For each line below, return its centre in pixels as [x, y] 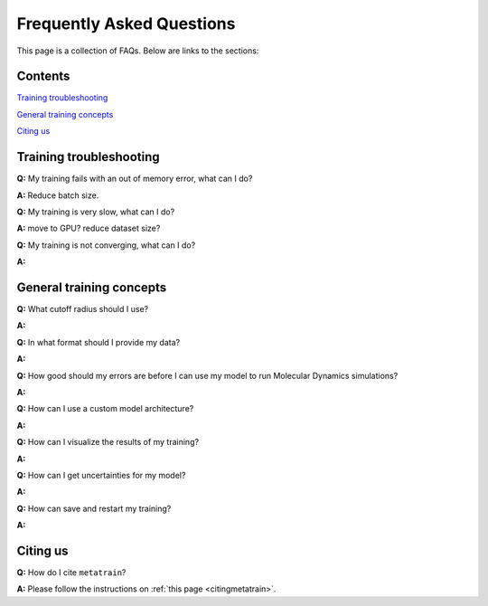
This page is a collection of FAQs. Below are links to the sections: [138, 51]
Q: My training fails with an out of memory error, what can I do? [135, 179]
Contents [43, 76]
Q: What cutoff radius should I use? [83, 309]
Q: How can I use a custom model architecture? [105, 409]
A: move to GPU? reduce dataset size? [89, 228]
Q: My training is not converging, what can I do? [106, 245]
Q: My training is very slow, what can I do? [96, 212]
